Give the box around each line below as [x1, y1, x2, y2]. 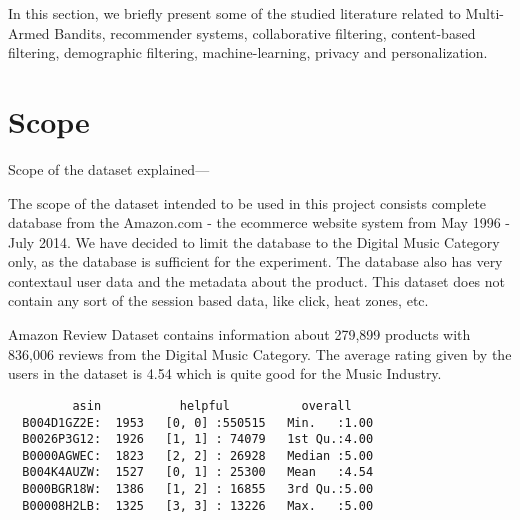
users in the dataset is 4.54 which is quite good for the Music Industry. [8, 363, 442, 384]
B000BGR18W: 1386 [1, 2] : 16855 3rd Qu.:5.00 [22, 482, 374, 497]
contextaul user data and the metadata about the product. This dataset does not [8, 270, 506, 291]
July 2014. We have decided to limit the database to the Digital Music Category [8, 231, 500, 252]
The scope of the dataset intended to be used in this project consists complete [8, 192, 487, 213]
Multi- [465, 3, 505, 23]
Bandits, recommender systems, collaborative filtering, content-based [54, 22, 476, 43]
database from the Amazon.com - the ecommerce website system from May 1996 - [8, 212, 510, 233]
